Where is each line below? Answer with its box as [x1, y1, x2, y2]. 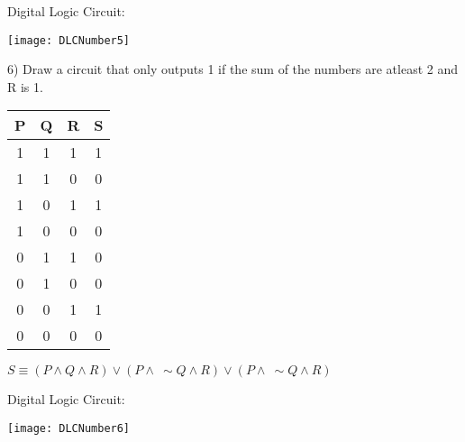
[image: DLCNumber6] [7, 422, 131, 436]
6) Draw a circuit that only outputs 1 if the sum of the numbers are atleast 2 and [7, 60, 458, 78]
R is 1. [7, 77, 43, 96]
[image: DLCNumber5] [7, 33, 131, 47]
